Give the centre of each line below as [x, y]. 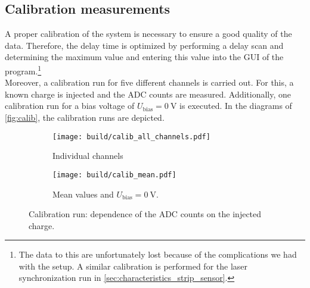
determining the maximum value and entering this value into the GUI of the [144, 57]
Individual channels [88, 156]
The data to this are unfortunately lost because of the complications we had [158, 254]
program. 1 [23, 70]
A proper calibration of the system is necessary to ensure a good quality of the [148, 34]
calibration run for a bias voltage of [70, 106]
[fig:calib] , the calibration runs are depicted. [85, 118]
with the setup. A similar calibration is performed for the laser [133, 266]
